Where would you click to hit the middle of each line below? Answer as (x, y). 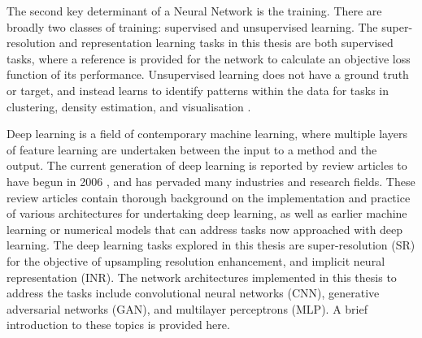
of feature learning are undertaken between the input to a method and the (192, 149)
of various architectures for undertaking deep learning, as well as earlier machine (207, 213)
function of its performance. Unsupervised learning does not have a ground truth (208, 74)
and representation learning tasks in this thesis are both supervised (226, 43)
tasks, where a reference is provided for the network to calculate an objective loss (209, 58)
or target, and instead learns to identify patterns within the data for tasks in (198, 90)
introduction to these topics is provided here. (118, 325)
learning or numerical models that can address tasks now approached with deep (205, 229)
